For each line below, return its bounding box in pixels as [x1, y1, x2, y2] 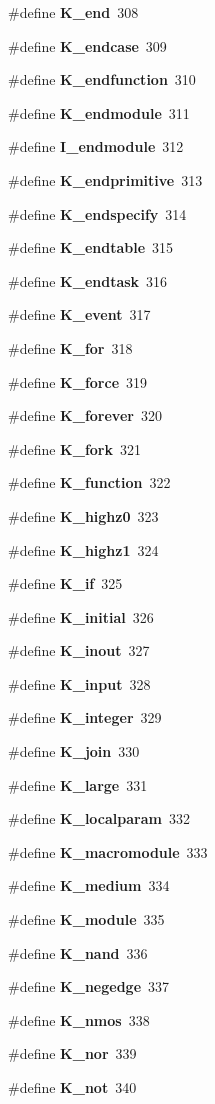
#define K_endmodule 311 [8, 102, 190, 123]
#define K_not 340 [8, 1077, 137, 1097]
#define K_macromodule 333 [8, 841, 208, 862]
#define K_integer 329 [8, 707, 162, 728]
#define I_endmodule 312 [8, 136, 184, 157]
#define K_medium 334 [8, 875, 170, 896]
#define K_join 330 [8, 741, 140, 762]
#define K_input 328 [8, 673, 151, 694]
